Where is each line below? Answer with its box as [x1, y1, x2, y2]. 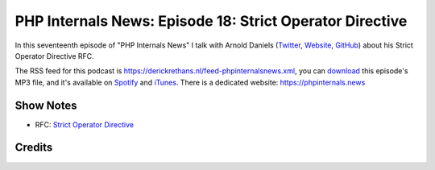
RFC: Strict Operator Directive [35, 119, 135, 129]
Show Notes [14, 98, 77, 112]
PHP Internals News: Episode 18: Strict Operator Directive [14, 12, 408, 30]
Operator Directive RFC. [14, 51, 94, 60]
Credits [14, 141, 53, 155]
